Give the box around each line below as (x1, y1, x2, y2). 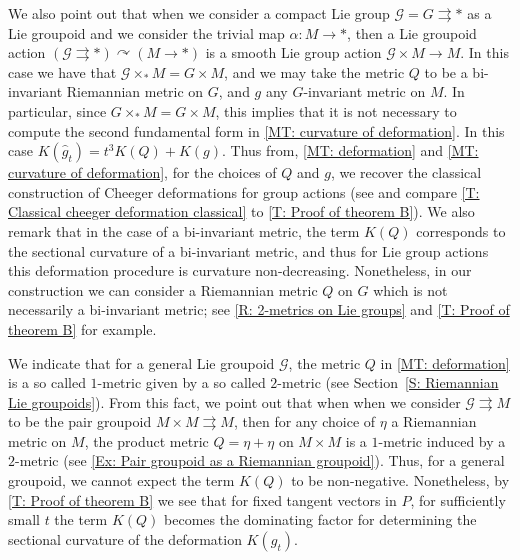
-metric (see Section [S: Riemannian (277, 372, 499, 393)
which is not (373, 279, 448, 300)
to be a (424, 61, 468, 82)
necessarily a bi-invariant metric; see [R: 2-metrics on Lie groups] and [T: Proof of (8, 299, 510, 320)
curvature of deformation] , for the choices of (8, 162, 277, 183)
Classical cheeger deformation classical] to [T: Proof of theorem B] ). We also (8, 201, 475, 222)
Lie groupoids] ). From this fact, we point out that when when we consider (8, 391, 461, 412)
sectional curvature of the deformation (8, 528, 242, 549)
